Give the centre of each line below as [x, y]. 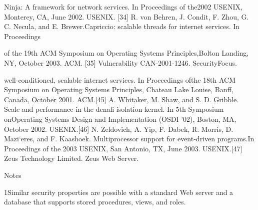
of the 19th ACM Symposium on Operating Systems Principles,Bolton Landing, [126, 53]
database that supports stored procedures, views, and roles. [95, 202]
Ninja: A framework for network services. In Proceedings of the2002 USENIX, [123, 7]
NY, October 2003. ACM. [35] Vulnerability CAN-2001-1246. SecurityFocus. [120, 62]
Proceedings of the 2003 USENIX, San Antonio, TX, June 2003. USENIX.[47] [123, 148]
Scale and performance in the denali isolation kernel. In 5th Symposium [114, 109]
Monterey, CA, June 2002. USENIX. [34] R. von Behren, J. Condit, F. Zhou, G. [126, 16]
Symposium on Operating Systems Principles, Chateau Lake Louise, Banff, [119, 89]
